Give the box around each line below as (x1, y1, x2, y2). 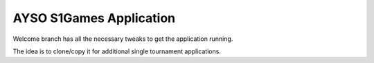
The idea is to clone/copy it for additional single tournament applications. (12, 47, 222, 55)
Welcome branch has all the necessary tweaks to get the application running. (12, 35, 233, 43)
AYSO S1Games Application (12, 10, 176, 26)
